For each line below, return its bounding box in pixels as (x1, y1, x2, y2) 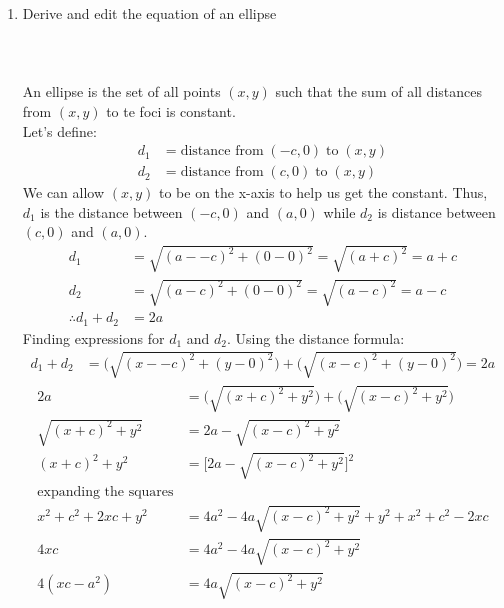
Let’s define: (22, 120, 97, 141)
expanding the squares (37, 484, 174, 499)
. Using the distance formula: (227, 327, 405, 348)
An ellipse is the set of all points (22, 81, 221, 102)
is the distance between (40, 201, 183, 222)
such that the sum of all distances (275, 81, 482, 102)
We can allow (22, 182, 105, 203)
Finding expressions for (22, 327, 165, 348)
